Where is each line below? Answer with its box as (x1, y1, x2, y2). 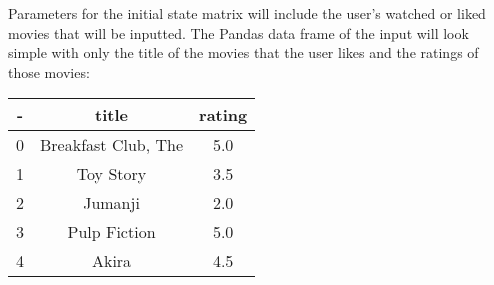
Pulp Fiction (67, 220, 156, 244)
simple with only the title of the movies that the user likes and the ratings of (8, 42, 479, 63)
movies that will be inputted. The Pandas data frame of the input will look (8, 22, 469, 43)
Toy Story (76, 162, 147, 186)
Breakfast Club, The (40, 133, 184, 157)
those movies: (8, 61, 90, 82)
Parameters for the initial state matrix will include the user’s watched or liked (8, 3, 486, 23)
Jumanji (83, 191, 140, 215)
